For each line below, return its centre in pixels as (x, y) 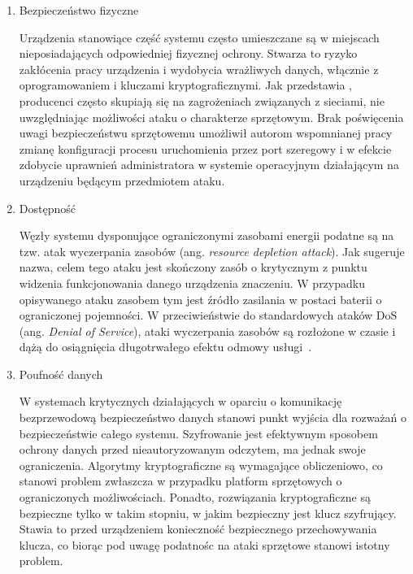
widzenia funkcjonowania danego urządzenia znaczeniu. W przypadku (192, 283)
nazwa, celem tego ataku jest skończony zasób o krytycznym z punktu (193, 267)
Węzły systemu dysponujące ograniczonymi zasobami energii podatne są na (206, 235)
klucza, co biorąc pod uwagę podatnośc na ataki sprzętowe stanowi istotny (204, 544)
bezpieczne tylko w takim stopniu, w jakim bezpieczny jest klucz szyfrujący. (208, 513)
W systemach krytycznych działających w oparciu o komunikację (180, 401)
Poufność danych (61, 374)
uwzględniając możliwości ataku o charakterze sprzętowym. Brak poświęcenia (211, 117)
